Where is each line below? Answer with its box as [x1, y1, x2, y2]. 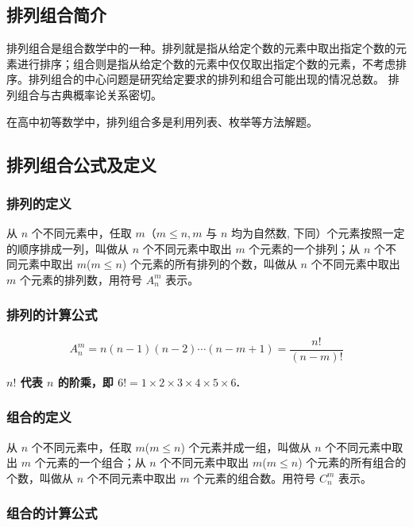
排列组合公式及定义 [6, 152, 156, 176]
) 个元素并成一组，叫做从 [180, 438, 311, 455]
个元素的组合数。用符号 [193, 469, 316, 486]
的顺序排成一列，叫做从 [6, 240, 129, 256]
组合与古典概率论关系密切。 [17, 86, 162, 102]
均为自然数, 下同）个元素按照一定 [230, 225, 405, 241]
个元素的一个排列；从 [249, 240, 361, 256]
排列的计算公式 [6, 305, 98, 325]
